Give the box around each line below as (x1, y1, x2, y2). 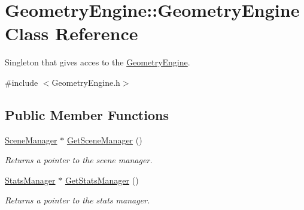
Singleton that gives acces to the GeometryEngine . (5, 56, 190, 68)
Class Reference (5, 21, 138, 46)
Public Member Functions (5, 105, 169, 124)
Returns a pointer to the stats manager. (5, 194, 150, 206)
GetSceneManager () (66, 133, 142, 146)
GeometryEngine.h (51, 76, 120, 88)
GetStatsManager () (65, 173, 139, 186)
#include (5, 76, 38, 88)
